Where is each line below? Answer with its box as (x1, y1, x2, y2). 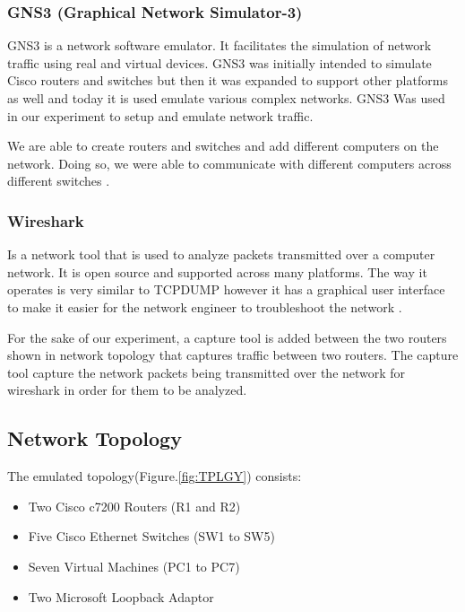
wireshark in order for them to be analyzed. (7, 380, 247, 399)
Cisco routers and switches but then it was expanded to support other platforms (7, 71, 448, 90)
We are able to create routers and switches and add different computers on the (7, 136, 439, 155)
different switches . (7, 171, 110, 190)
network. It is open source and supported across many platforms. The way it (7, 262, 427, 281)
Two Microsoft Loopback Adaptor (28, 587, 214, 606)
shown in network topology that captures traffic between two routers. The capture (7, 345, 459, 364)
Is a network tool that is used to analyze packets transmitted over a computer (7, 245, 435, 264)
